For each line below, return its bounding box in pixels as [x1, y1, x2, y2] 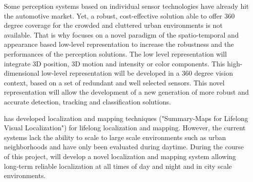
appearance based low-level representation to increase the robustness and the [4, 39, 234, 49]
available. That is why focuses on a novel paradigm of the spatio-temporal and [4, 29, 239, 40]
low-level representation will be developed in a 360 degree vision [42, 68, 233, 78]
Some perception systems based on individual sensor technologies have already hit [4, 1, 249, 11]
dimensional [4, 68, 40, 78]
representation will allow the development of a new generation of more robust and [4, 87, 249, 97]
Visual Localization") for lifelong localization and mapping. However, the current [4, 122, 246, 133]
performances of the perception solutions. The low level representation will [4, 48, 227, 59]
